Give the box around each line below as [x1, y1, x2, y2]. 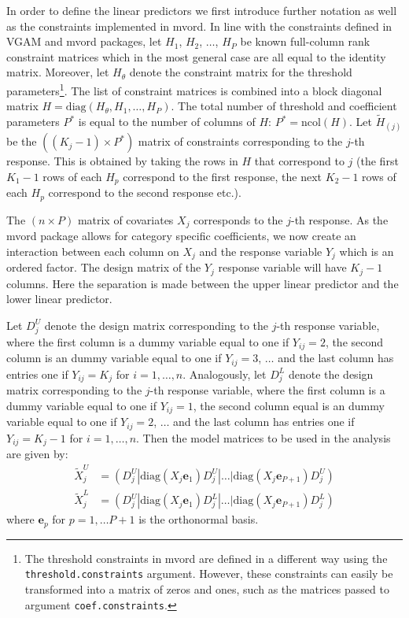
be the [6, 133, 37, 150]
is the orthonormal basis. [138, 511, 259, 527]
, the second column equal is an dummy [193, 397, 385, 413]
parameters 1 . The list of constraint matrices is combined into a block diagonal [6, 80, 382, 98]
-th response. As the [290, 211, 389, 228]
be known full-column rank [240, 33, 370, 50]
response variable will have [218, 259, 347, 276]
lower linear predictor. [6, 290, 112, 307]
